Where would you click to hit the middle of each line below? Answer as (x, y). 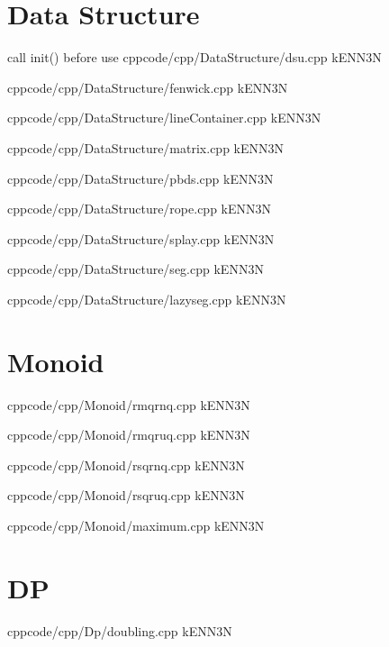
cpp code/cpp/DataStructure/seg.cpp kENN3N (136, 269)
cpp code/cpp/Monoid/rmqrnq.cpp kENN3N (129, 404)
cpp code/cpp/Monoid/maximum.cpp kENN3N (136, 525)
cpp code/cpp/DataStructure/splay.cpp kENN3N (141, 238)
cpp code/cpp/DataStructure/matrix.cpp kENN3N (146, 147)
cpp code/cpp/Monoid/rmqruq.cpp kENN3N (129, 435)
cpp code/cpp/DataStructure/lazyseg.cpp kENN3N (147, 299)
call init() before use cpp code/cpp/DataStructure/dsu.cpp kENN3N (194, 57)
